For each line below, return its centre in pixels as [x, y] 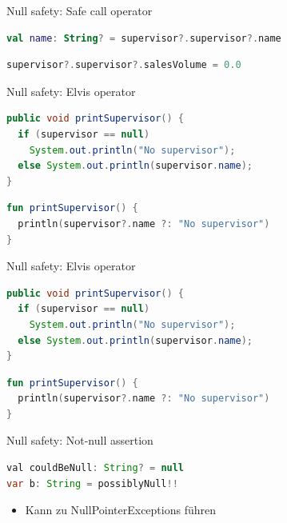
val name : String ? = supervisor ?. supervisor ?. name [144, 38]
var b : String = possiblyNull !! [92, 483]
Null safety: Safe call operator [80, 10]
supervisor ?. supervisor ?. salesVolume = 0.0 [124, 65]
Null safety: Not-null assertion [80, 440]
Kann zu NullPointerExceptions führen [121, 510]
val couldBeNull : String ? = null [96, 468]
